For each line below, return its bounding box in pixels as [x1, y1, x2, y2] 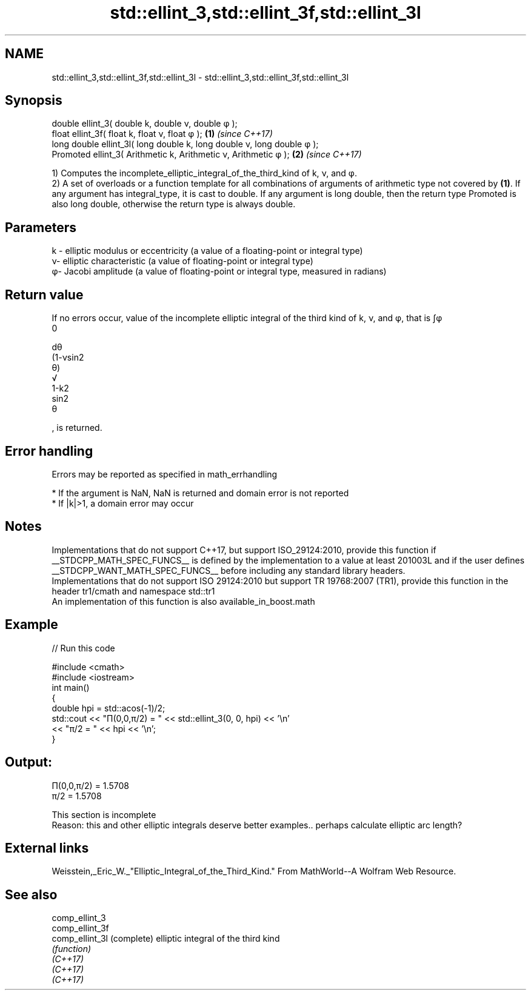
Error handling [5, 443, 93, 459]
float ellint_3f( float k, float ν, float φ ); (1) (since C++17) [52, 128, 273, 139]
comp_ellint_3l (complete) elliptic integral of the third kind [52, 933, 280, 944]
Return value [5, 287, 84, 302]
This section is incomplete [52, 809, 156, 820]
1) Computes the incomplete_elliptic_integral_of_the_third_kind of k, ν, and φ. [52, 168, 357, 179]
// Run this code [52, 642, 115, 653]
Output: [5, 754, 52, 770]
